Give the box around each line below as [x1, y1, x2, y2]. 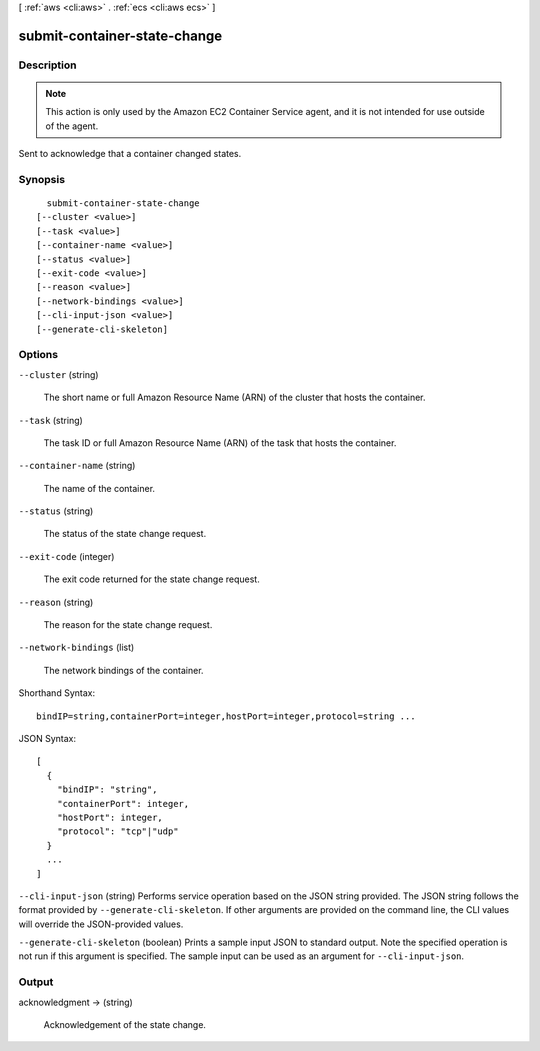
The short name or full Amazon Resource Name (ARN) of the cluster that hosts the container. [43, 391, 426, 404]
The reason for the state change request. [43, 619, 213, 631]
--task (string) [18, 414, 84, 426]
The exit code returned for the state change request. [43, 573, 260, 585]
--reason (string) [18, 596, 94, 608]
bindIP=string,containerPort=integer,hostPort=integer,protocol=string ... [36, 710, 416, 722]
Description [18, 58, 77, 72]
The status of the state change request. [43, 528, 207, 540]
